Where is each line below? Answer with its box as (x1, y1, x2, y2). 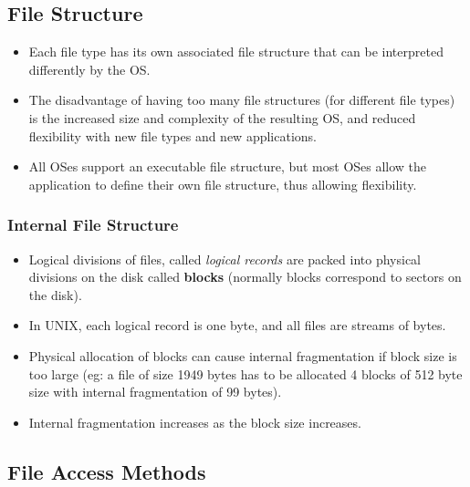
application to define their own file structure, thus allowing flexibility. (28, 174, 417, 193)
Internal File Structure (7, 213, 179, 236)
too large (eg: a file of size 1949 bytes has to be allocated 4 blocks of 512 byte (28, 364, 463, 383)
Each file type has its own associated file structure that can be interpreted (28, 42, 444, 61)
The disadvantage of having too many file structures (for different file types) (28, 90, 455, 109)
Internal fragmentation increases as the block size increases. (28, 412, 361, 431)
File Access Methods (7, 457, 206, 485)
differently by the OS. (28, 59, 151, 78)
